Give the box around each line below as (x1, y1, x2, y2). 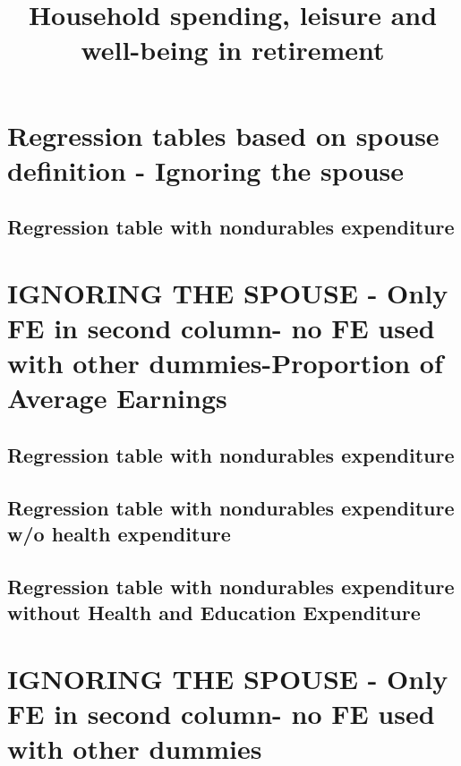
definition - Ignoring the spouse (7, 151, 405, 188)
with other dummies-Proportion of (7, 345, 443, 381)
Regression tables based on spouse (7, 116, 440, 153)
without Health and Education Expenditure (7, 599, 421, 626)
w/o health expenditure (7, 520, 231, 548)
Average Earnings (7, 379, 227, 416)
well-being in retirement (81, 31, 385, 68)
